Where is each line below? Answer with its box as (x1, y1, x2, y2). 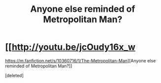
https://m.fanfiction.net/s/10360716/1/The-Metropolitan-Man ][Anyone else (5, 57, 156, 63)
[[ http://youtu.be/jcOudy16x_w (5, 42, 135, 53)
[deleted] (5, 72, 24, 78)
